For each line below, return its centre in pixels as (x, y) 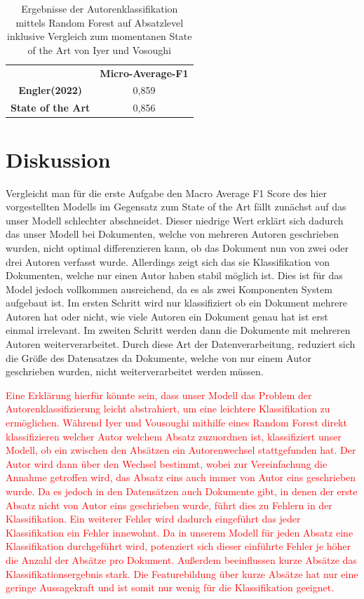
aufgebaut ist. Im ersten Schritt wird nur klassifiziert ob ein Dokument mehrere (176, 303)
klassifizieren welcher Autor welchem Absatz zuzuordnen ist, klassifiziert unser (174, 436)
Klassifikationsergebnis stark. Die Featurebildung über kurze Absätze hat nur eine (182, 573)
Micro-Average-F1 (144, 73)
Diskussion (58, 159)
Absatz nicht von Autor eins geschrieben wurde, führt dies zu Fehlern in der (169, 505)
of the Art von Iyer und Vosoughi (99, 49)
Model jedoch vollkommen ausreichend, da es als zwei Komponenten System (169, 289)
